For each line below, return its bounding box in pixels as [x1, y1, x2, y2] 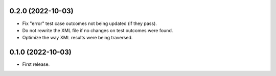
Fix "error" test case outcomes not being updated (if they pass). [22, 20, 157, 27]
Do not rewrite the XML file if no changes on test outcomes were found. [22, 27, 173, 33]
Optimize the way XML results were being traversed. [22, 35, 133, 41]
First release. [22, 61, 50, 67]
